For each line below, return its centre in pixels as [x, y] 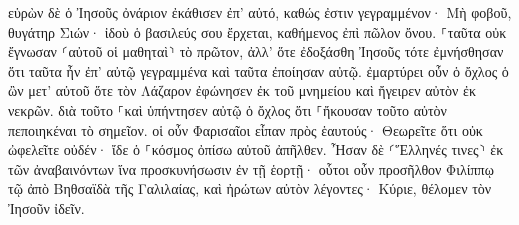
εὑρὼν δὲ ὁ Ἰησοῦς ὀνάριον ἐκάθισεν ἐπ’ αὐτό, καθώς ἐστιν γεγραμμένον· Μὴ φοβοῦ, [260, 12]
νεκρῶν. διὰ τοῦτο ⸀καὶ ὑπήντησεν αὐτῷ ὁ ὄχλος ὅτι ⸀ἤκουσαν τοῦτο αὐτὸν [227, 109]
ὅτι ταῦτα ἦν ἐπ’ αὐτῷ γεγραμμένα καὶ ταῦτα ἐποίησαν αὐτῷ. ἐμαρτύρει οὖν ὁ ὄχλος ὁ [258, 70]
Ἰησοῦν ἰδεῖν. [46, 207]
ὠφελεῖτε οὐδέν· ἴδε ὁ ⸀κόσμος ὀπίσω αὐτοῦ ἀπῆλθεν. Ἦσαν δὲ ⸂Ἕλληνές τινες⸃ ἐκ [256, 149]
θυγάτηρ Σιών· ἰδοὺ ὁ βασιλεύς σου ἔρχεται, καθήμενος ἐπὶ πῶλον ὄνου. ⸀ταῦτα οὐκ [257, 31]
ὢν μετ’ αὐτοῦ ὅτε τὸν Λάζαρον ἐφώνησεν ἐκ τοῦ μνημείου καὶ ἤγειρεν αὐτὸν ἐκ [242, 90]
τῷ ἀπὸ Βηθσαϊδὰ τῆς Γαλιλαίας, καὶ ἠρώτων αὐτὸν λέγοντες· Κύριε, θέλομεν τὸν [250, 188]
